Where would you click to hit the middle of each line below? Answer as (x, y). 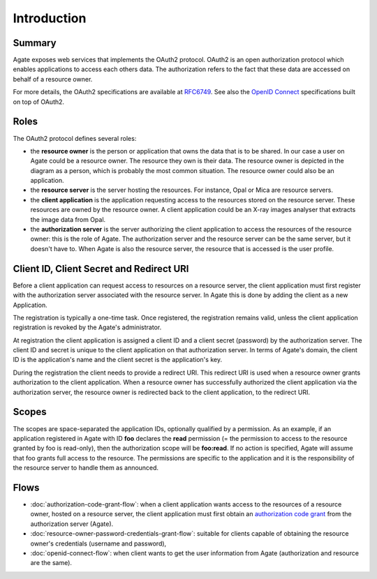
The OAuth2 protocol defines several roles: (75, 138)
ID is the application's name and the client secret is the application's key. (118, 360)
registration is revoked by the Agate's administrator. (87, 327)
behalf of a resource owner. (53, 79)
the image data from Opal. (68, 219)
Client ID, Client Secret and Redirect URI (101, 269)
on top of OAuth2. (39, 102)
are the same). (51, 563)
